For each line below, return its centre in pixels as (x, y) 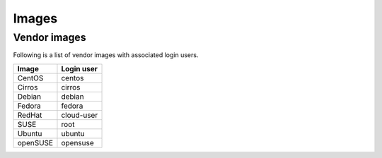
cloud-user (80, 115)
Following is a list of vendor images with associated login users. (106, 55)
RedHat (30, 115)
